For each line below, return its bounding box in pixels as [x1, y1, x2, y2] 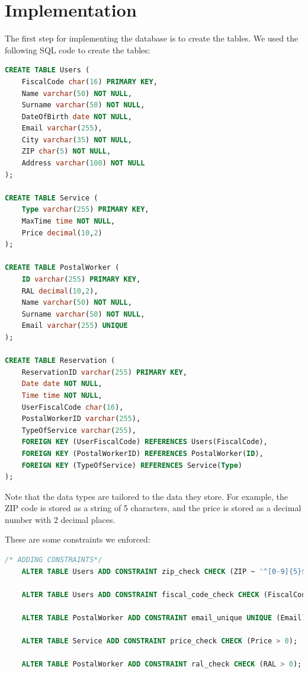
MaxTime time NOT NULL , [21, 217, 115, 226]
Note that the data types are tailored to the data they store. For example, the [5, 490, 288, 502]
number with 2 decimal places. [5, 513, 115, 525]
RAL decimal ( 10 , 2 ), [21, 286, 98, 295]
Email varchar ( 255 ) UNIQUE [21, 321, 128, 330]
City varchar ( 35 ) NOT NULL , [21, 135, 132, 144]
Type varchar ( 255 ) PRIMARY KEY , [21, 205, 149, 214]
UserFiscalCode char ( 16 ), [21, 403, 124, 412]
